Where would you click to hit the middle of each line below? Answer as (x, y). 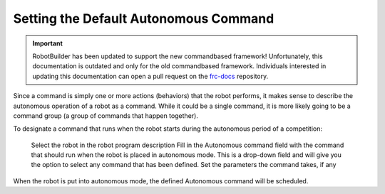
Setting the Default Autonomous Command (144, 18)
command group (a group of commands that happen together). (106, 115)
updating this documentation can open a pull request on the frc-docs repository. (150, 76)
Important (48, 43)
